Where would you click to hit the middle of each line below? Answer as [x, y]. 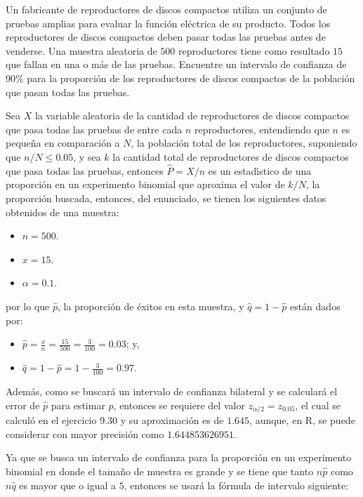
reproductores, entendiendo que [262, 129]
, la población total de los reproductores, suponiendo [244, 143]
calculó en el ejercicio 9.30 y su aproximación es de [115, 420]
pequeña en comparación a [63, 143]
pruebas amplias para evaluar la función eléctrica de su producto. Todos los [168, 23]
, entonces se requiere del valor [179, 405]
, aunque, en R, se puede [302, 420]
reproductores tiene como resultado [254, 50]
